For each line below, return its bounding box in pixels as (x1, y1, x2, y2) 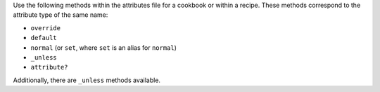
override (30, 24, 61, 32)
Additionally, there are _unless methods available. (13, 76, 161, 84)
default (30, 34, 58, 42)
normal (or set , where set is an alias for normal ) (30, 43, 177, 52)
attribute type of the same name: (13, 11, 108, 19)
